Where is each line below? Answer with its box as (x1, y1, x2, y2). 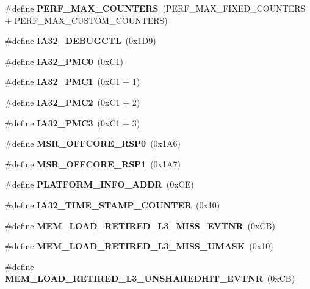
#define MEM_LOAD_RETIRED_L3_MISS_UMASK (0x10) (5, 240, 273, 252)
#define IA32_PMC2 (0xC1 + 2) (5, 95, 140, 108)
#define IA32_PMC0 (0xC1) (5, 54, 124, 67)
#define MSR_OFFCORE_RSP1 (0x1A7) (5, 157, 181, 170)
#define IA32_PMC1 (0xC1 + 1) (5, 75, 140, 88)
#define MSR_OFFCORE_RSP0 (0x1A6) (5, 137, 181, 150)
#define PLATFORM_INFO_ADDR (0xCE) (5, 178, 194, 191)
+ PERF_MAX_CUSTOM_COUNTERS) (5, 13, 168, 26)
